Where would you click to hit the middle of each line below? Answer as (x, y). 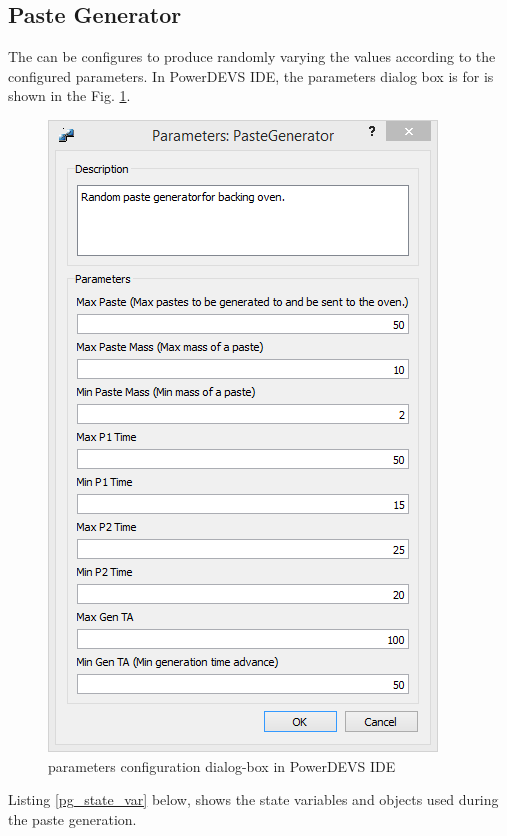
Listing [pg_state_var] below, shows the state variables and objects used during (253, 799)
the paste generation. (72, 818)
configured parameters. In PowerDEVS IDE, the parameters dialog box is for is (251, 75)
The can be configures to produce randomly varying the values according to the (252, 56)
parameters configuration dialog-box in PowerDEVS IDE (222, 765)
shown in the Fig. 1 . (69, 95)
